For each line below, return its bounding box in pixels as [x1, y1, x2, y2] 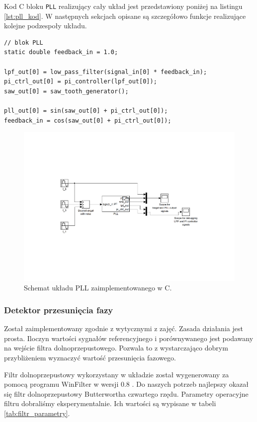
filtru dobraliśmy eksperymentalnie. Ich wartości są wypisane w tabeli [4, 398, 216, 409]
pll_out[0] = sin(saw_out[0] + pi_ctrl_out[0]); [4, 107, 168, 114]
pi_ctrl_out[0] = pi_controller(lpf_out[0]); [4, 78, 157, 85]
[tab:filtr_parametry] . [4, 408, 70, 418]
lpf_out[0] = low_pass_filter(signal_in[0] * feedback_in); [4, 68, 207, 75]
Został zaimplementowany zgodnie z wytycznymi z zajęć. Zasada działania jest [4, 323, 243, 334]
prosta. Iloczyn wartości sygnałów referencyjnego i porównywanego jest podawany [4, 333, 254, 343]
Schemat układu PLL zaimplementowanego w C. [24, 282, 172, 293]
